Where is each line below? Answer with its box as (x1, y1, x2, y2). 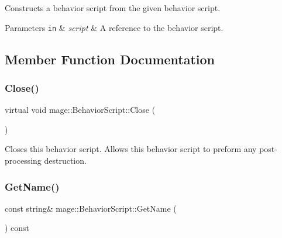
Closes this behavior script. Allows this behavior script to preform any (5, 143, 257, 155)
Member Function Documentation (5, 50, 215, 68)
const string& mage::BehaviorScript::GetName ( (5, 202, 177, 214)
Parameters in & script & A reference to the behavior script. (5, 21, 223, 33)
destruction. (44, 154, 87, 167)
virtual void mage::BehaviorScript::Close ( (5, 104, 156, 116)
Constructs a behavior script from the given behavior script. (5, 2, 221, 13)
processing (5, 154, 42, 167)
